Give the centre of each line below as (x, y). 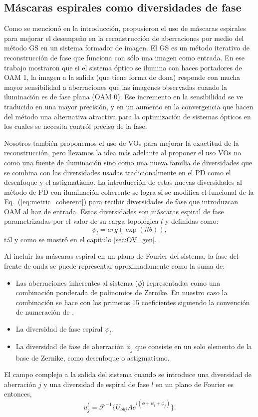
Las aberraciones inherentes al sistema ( (77, 282)
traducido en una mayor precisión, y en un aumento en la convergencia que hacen (129, 106)
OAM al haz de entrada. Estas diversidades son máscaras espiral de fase (114, 211)
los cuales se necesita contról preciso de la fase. (76, 126)
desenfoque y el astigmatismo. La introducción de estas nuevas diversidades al (123, 182)
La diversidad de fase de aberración (70, 346)
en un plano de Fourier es (194, 384)
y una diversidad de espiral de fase (96, 384)
